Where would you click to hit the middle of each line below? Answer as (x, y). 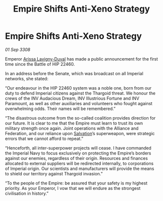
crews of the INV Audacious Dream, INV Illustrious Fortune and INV (72, 98)
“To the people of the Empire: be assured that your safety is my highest (76, 183)
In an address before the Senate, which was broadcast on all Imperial (74, 73)
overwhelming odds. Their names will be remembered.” (60, 108)
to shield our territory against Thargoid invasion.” (54, 173)
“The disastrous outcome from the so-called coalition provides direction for (81, 118)
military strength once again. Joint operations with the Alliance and (72, 128)
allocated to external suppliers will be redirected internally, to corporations (79, 163)
